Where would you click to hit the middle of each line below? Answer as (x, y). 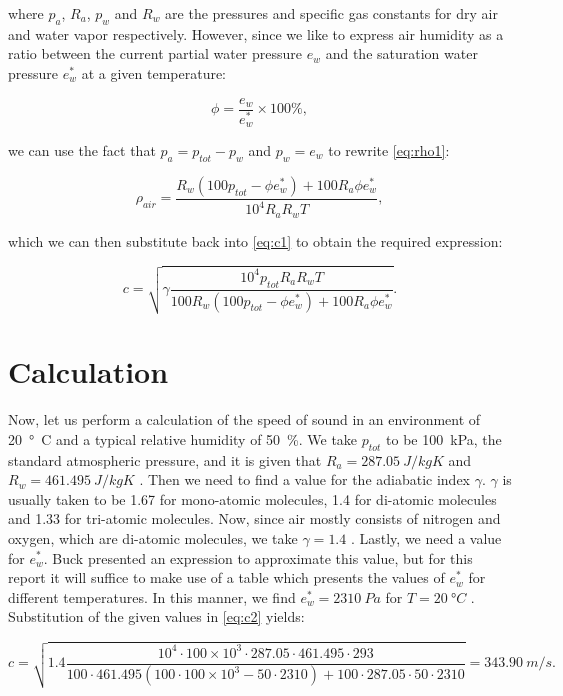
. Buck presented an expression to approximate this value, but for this (258, 557)
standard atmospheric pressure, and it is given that (165, 459)
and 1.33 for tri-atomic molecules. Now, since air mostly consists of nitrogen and (254, 518)
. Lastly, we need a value (426, 537)
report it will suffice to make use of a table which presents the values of (226, 577)
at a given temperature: (154, 72)
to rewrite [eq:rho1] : (389, 149)
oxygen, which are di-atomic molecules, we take (153, 537)
